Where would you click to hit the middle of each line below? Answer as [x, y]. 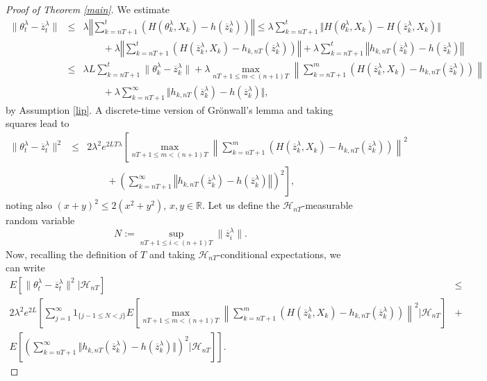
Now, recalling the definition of [72, 254]
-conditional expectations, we [279, 254]
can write [25, 268]
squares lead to [38, 123]
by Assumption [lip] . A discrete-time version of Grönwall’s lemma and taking [170, 109]
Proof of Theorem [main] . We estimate [88, 9]
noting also [29, 205]
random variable [40, 220]
